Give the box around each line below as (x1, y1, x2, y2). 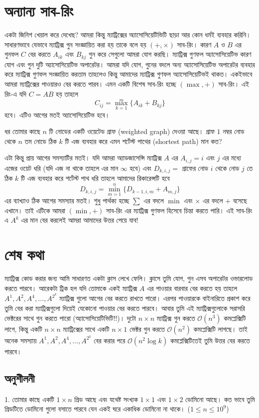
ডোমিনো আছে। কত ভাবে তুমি (185, 394, 255, 404)
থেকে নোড (215, 162, 240, 173)
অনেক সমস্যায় (4, 335, 37, 345)
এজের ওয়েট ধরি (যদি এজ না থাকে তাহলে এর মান (4, 162, 119, 173)
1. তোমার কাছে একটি (4, 394, 54, 404)
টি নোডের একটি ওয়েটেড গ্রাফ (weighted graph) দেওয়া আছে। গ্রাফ (49, 126, 215, 137)
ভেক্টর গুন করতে (129, 323, 165, 334)
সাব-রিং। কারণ (177, 39, 212, 49)
